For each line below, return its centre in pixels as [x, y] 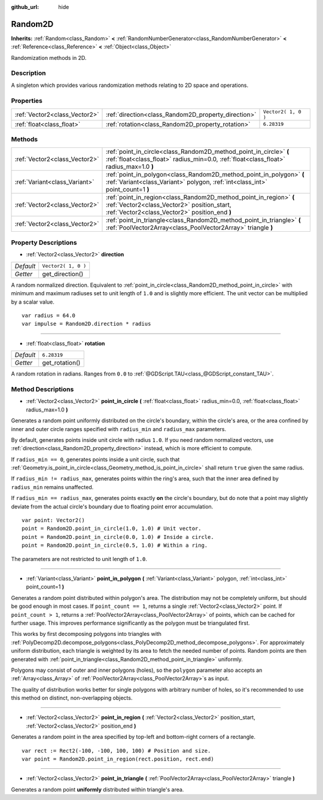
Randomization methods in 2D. [49, 57]
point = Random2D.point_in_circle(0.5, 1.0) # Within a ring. [115, 546]
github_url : [25, 7]
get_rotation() [61, 363]
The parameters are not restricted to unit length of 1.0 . [79, 559]
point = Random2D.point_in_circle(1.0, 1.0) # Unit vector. [112, 529]
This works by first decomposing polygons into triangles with [86, 634]
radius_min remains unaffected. [52, 487]
